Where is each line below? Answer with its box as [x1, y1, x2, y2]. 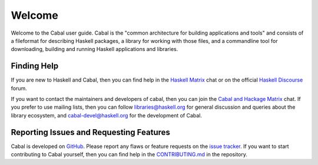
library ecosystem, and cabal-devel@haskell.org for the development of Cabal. [11, 112, 203, 119]
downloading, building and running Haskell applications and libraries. [11, 46, 178, 53]
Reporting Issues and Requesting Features [11, 127, 171, 137]
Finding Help [11, 61, 59, 71]
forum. [11, 85, 28, 92]
